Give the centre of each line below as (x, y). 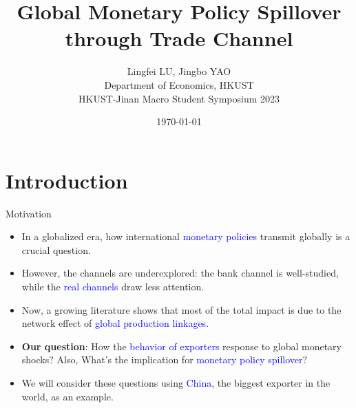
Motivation (29, 213)
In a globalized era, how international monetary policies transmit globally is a (186, 236)
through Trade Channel (179, 38)
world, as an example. (67, 396)
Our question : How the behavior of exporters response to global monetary (181, 346)
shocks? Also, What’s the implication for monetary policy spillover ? (165, 359)
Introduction (67, 180)
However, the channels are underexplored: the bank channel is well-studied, (180, 273)
